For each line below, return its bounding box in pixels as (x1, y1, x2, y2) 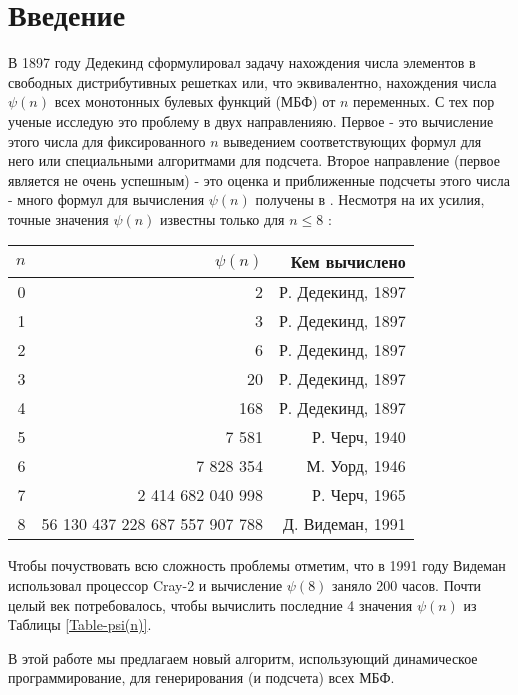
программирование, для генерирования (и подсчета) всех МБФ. (8, 667, 395, 688)
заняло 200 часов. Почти (332, 575, 482, 596)
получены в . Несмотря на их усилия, (255, 189, 485, 210)
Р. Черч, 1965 (312, 483, 406, 507)
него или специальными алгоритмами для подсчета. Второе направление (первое (8, 150, 500, 171)
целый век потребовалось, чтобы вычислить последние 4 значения (8, 594, 413, 615)
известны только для (160, 208, 285, 229)
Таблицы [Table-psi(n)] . (8, 614, 152, 635)
